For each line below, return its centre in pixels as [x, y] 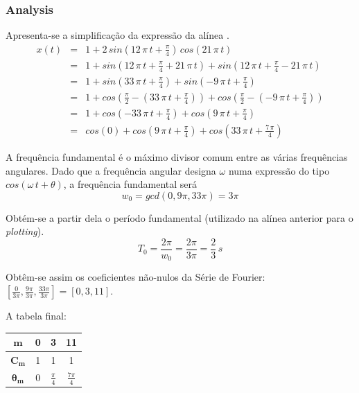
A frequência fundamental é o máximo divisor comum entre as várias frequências [177, 157]
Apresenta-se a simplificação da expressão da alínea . [117, 35]
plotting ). [25, 231]
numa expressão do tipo [279, 170]
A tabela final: [36, 316]
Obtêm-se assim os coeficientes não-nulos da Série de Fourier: [135, 277]
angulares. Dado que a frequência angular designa [111, 170]
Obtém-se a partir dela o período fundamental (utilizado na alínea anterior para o [179, 217]
